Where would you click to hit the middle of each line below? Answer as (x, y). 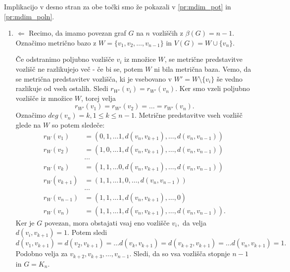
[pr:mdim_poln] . (29, 16)
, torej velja (99, 98)
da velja (194, 222)
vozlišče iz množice (44, 98)
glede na (28, 124)
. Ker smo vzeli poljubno (213, 88)
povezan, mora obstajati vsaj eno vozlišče (107, 222)
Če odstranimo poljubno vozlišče (65, 59)
